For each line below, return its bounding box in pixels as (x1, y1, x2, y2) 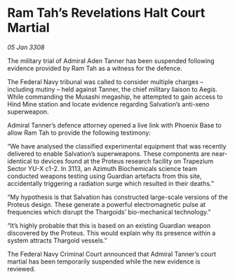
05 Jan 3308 (7, 43, 45, 51)
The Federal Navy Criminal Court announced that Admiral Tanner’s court (7, 250, 216, 258)
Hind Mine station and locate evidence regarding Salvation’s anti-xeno (7, 100, 210, 108)
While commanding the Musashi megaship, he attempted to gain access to (7, 93, 223, 101)
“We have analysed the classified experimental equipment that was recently (7, 142, 227, 150)
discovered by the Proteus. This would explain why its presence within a (7, 229, 216, 237)
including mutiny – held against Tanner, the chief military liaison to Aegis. (7, 85, 217, 93)
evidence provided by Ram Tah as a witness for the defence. (7, 64, 182, 72)
